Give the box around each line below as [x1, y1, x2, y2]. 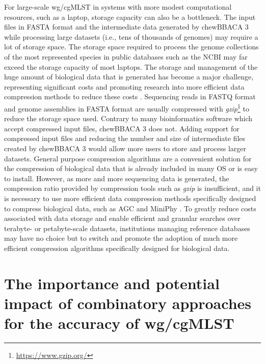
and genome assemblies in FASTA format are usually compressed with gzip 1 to [4, 101, 249, 114]
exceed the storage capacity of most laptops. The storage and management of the [4, 61, 258, 72]
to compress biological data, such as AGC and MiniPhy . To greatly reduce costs [4, 203, 256, 213]
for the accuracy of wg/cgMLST [4, 313, 234, 333]
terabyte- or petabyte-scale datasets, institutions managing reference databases [4, 222, 250, 233]
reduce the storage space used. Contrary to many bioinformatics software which [4, 113, 253, 124]
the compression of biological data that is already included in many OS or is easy [4, 163, 258, 174]
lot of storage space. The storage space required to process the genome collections [4, 41, 259, 52]
